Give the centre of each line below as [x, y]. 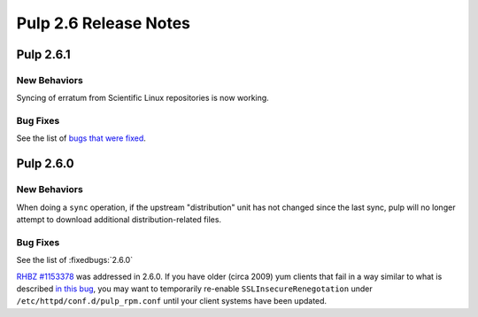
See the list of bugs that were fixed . [81, 138]
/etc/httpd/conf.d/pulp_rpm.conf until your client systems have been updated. [172, 301]
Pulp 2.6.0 [45, 164]
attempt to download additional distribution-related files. [119, 220]
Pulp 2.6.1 [43, 54]
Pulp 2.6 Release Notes [103, 23]
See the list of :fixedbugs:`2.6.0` [74, 260]
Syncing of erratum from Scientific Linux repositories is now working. [143, 98]
